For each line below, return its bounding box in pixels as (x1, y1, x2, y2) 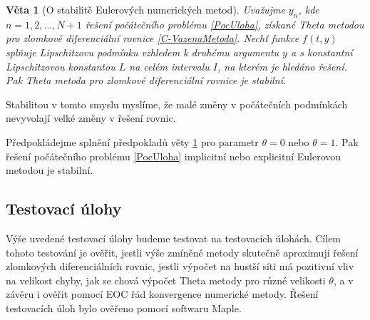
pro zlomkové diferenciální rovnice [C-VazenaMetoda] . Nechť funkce (6, 31, 299, 46)
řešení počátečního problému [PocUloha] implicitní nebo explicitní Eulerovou (6, 148, 341, 163)
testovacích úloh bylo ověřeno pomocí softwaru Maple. (6, 300, 242, 315)
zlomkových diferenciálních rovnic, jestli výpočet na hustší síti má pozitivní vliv (6, 259, 354, 274)
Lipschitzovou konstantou (6, 58, 115, 73)
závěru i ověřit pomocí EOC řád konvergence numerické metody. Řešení (6, 287, 319, 301)
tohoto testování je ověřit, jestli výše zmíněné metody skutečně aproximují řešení (6, 244, 359, 259)
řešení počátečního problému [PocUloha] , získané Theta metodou (85, 16, 364, 31)
